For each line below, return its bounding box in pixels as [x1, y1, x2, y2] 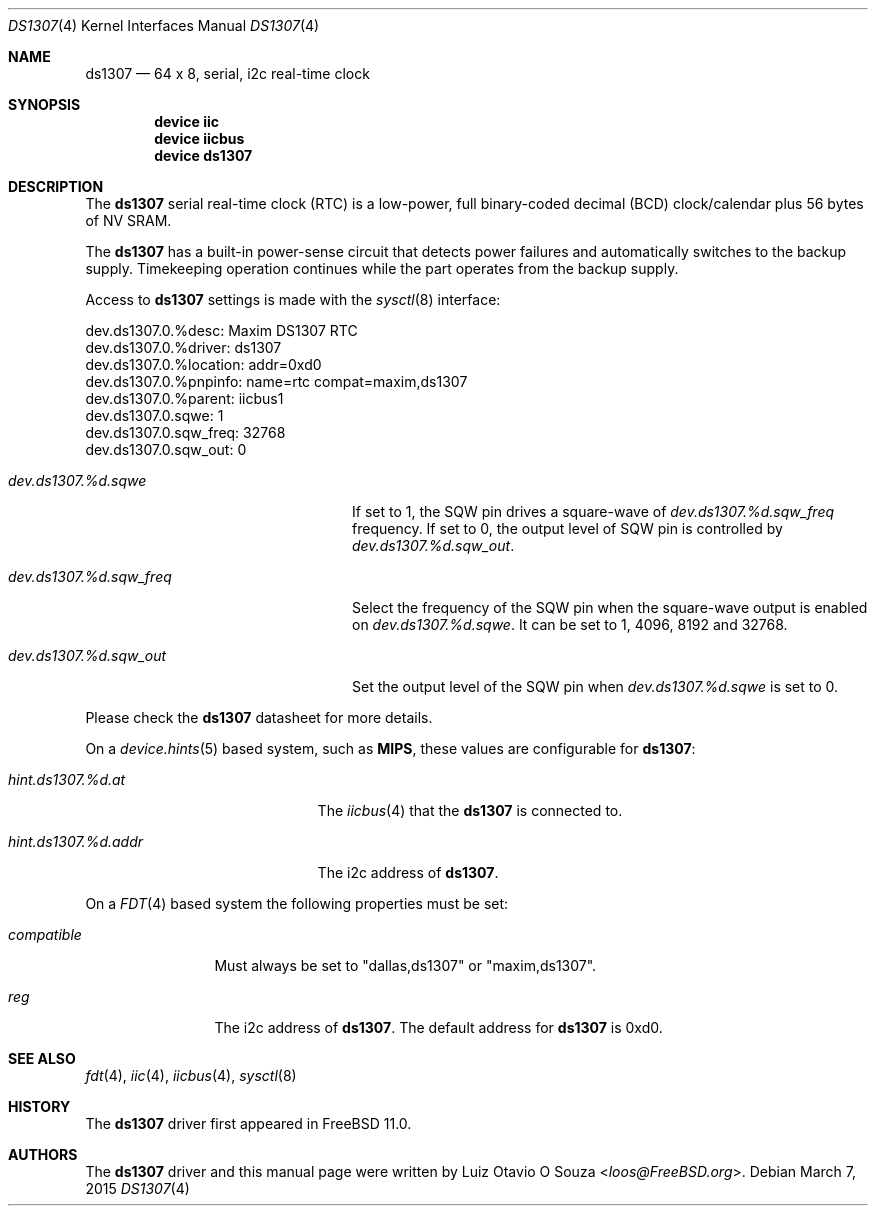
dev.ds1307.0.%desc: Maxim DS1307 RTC [85, 322, 358, 339]
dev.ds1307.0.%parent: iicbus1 [85, 390, 284, 407]
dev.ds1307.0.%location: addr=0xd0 [85, 356, 322, 373]
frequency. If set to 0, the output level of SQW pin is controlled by [352, 520, 783, 537]
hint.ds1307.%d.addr [8, 833, 144, 850]
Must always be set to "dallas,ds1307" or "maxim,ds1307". [214, 957, 597, 974]
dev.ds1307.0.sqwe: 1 [85, 407, 224, 424]
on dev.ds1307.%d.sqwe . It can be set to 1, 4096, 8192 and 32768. [352, 616, 788, 633]
